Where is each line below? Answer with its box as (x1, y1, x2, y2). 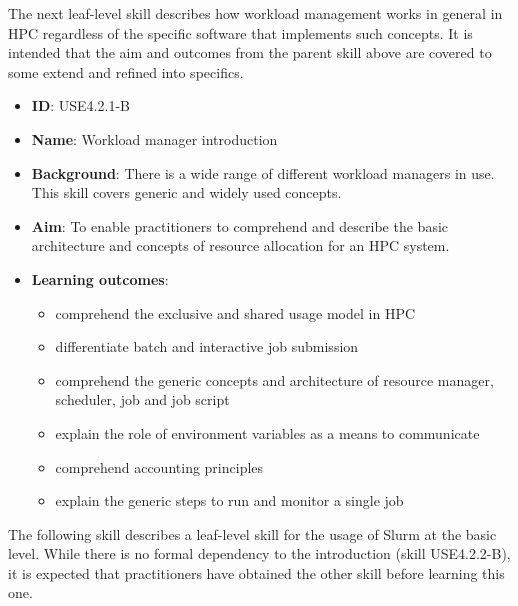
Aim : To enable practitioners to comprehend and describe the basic (31, 215, 449, 236)
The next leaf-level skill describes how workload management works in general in (8, 3, 503, 23)
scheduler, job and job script (55, 389, 230, 410)
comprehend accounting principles (55, 456, 264, 477)
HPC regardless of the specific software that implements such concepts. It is (8, 22, 473, 43)
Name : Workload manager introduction (31, 128, 278, 149)
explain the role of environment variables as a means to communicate (55, 422, 480, 443)
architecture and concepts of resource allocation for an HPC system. (31, 235, 450, 256)
